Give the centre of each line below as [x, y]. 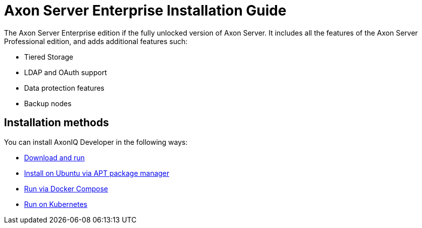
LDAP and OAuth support [65, 72]
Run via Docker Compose [66, 188]
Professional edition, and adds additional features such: [96, 41]
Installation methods [56, 123]
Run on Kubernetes [56, 204]
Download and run [54, 157]
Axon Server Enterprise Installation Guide [145, 11]
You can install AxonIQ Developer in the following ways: [96, 142]
